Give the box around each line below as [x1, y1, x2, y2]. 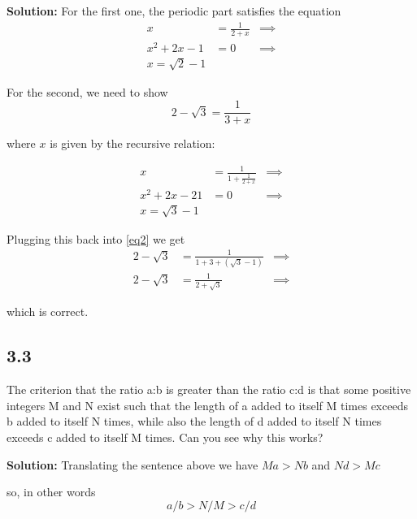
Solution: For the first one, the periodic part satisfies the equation [7, 2, 341, 19]
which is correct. [7, 303, 89, 320]
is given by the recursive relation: [50, 135, 215, 152]
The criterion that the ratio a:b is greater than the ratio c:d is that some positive [7, 381, 411, 398]
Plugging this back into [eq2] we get [7, 230, 185, 247]
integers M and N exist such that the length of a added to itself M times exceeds [7, 396, 408, 413]
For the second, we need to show [7, 83, 168, 100]
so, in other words [7, 483, 96, 500]
